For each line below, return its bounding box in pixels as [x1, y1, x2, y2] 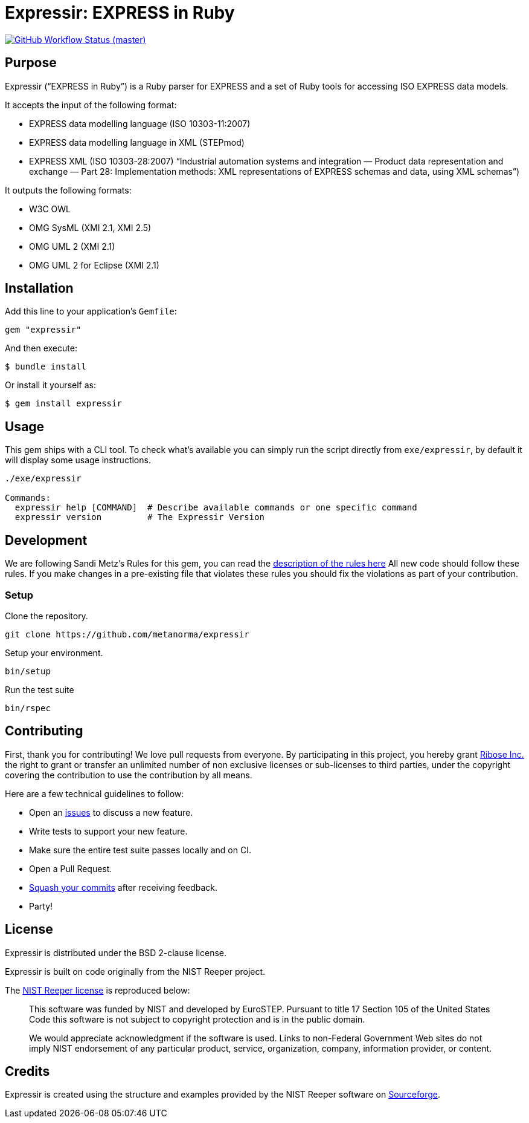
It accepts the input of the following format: [5, 99, 177, 110]
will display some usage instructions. [5, 455, 151, 466]
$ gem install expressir [5, 399, 122, 409]
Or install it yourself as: [5, 380, 96, 391]
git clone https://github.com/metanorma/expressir [5, 629, 249, 639]
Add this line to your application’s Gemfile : [5, 306, 177, 317]
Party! [29, 900, 53, 911]
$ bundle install [5, 362, 86, 372]
